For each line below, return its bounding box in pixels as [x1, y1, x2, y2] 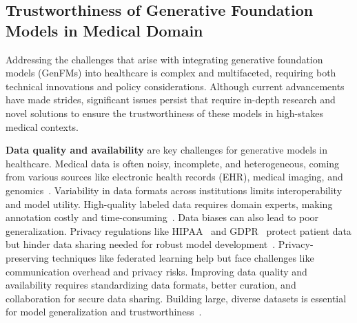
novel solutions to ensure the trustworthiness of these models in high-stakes [6, 105, 323, 120]
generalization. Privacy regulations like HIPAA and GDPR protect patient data [6, 223, 351, 238]
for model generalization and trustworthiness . [6, 304, 202, 319]
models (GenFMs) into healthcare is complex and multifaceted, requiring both [6, 65, 336, 80]
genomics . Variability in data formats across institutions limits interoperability [6, 183, 343, 197]
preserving [6, 250, 49, 264]
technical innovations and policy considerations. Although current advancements [6, 79, 345, 93]
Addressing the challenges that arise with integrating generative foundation [6, 52, 323, 66]
